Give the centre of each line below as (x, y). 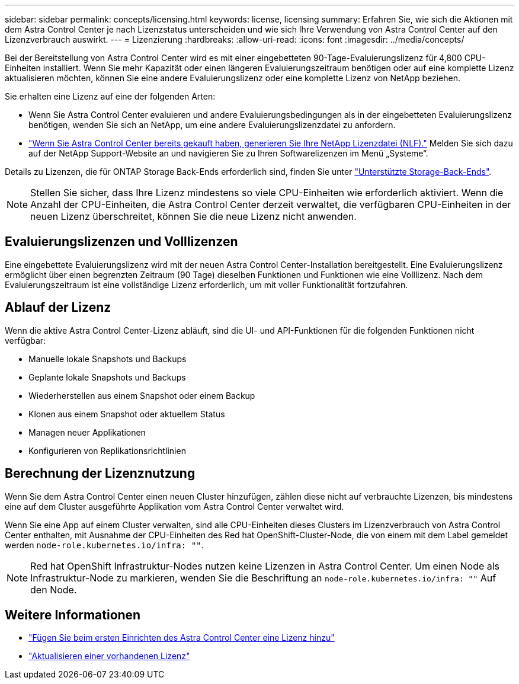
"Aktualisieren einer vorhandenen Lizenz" (109, 656)
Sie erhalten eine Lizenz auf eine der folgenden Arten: (110, 96)
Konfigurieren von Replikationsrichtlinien (107, 450)
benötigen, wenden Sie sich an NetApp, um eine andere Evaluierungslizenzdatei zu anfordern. (212, 125)
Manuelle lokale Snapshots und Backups (108, 359)
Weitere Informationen (73, 615)
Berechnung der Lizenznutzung (100, 474)
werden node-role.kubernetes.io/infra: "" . (104, 545)
